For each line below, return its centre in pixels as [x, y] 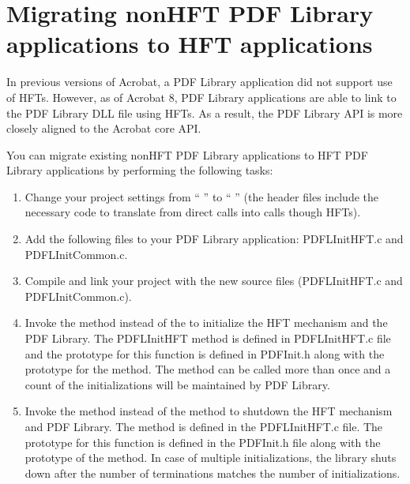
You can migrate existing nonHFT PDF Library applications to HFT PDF [187, 154]
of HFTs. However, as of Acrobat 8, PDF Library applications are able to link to [201, 97]
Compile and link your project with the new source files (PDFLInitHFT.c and [214, 281]
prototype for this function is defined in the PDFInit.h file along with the [203, 442]
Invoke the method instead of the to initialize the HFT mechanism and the [206, 323]
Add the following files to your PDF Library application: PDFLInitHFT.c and [214, 239]
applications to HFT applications [190, 44]
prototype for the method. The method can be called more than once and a [208, 369]
